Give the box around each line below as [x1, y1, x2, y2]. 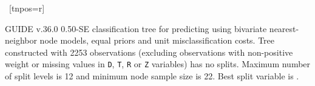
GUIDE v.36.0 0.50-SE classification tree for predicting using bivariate [5, 22, 267, 35]
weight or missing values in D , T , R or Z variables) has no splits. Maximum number [5, 58, 311, 70]
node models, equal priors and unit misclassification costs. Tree [39, 34, 275, 47]
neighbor [5, 34, 37, 47]
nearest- [269, 22, 299, 35]
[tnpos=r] [8, 2, 45, 14]
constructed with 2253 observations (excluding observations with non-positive [5, 45, 293, 58]
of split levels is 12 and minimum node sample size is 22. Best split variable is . [5, 70, 299, 82]
